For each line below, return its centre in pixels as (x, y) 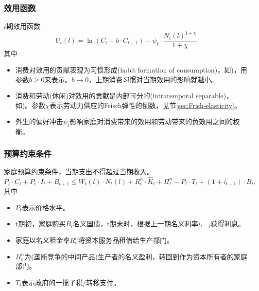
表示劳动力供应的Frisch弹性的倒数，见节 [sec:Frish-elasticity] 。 (145, 105)
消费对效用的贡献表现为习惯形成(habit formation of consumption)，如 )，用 (131, 69)
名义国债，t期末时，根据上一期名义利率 (136, 224)
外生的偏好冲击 (39, 121)
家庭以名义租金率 (43, 240)
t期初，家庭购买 (41, 224)
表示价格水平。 (46, 207)
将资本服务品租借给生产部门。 (126, 240)
